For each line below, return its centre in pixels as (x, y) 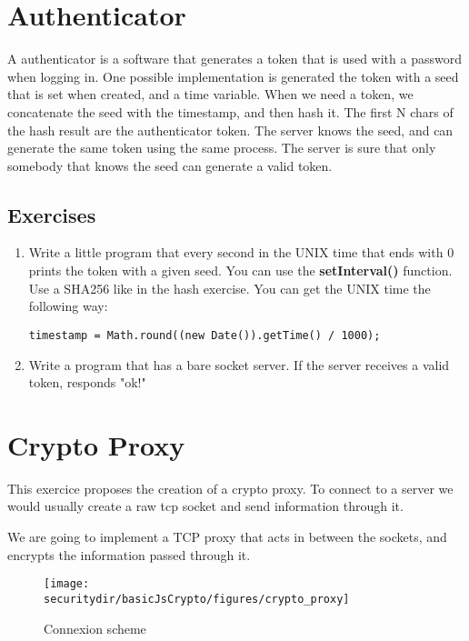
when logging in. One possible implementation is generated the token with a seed (233, 76)
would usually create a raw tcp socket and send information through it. (205, 506)
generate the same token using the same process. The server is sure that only (222, 148)
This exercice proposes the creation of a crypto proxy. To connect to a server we (230, 488)
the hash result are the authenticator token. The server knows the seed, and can (230, 130)
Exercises (52, 214)
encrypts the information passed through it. (129, 554)
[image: (67, 584)
